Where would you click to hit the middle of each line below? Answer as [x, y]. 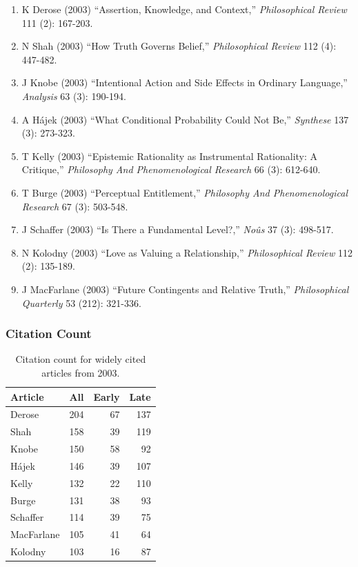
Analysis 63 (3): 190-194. [74, 96]
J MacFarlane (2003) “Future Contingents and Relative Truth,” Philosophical [185, 289]
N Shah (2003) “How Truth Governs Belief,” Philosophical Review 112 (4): [179, 46]
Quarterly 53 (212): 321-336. [81, 302]
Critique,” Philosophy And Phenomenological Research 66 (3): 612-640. [171, 169]
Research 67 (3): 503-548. [75, 206]
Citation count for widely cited [81, 359]
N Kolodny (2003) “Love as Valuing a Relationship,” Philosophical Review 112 [187, 252]
